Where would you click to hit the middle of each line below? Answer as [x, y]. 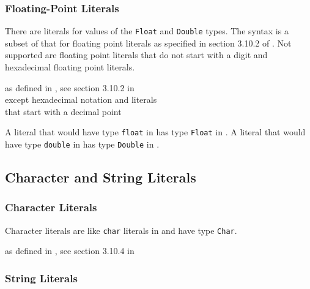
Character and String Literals [101, 177]
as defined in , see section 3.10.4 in [70, 251]
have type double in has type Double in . [82, 144]
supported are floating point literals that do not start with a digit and [136, 55]
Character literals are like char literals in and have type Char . [121, 230]
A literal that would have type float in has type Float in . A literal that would [155, 132]
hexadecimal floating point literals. [70, 67]
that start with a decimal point [63, 111]
